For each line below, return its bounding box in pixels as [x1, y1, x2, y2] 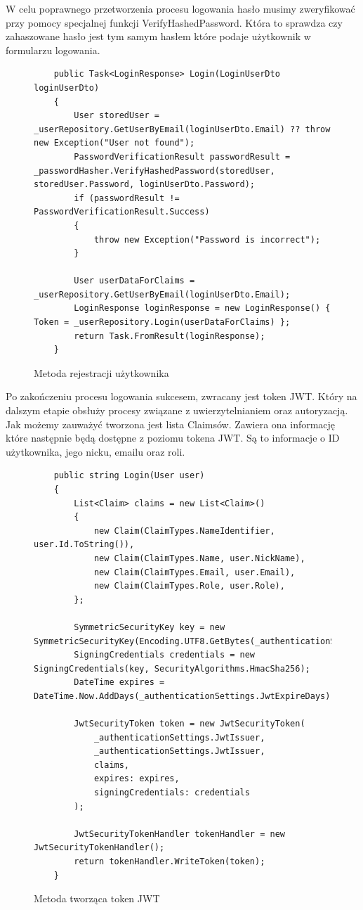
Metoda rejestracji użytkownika [34, 365, 169, 380]
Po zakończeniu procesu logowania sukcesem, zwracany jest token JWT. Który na [6, 389, 357, 404]
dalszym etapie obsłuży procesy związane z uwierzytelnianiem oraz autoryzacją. [6, 403, 348, 418]
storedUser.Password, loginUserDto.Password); [34, 179, 255, 190]
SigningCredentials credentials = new [74, 650, 255, 660]
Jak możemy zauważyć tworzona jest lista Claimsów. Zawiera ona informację [6, 416, 336, 431]
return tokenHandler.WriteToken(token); [74, 857, 265, 867]
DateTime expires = [74, 677, 165, 688]
